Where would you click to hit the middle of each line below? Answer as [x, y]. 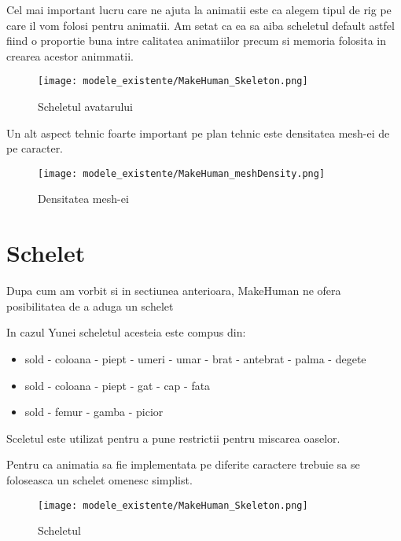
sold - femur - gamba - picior [94, 412]
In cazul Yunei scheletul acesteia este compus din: [126, 332]
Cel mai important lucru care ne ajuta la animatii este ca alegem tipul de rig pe [199, 9]
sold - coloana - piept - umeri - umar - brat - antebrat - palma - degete [195, 358]
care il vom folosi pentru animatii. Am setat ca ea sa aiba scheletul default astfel [200, 25]
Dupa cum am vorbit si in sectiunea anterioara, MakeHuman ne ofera [174, 291]
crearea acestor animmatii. [70, 55]
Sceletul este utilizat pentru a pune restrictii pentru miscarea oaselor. [173, 438]
